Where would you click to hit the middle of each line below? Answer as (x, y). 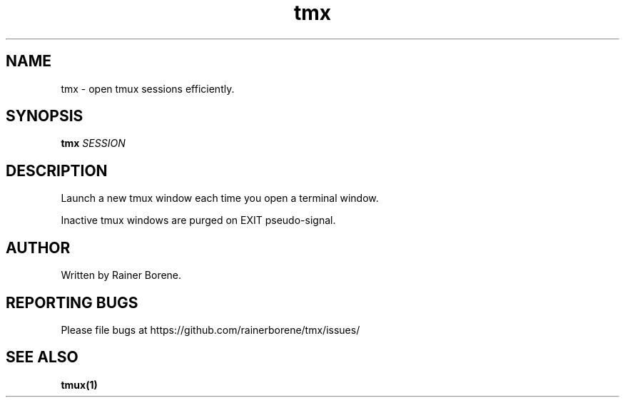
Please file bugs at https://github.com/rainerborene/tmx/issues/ (210, 330)
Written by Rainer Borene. (121, 275)
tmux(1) (79, 384)
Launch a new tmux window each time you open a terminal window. (220, 198)
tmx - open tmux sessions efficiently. (148, 88)
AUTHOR (38, 248)
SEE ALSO (42, 357)
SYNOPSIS (45, 116)
